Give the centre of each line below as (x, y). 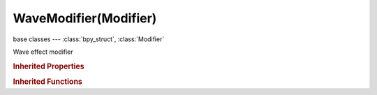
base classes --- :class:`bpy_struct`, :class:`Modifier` (89, 39)
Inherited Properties (49, 66)
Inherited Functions (48, 82)
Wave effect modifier (43, 52)
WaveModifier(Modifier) (85, 18)
